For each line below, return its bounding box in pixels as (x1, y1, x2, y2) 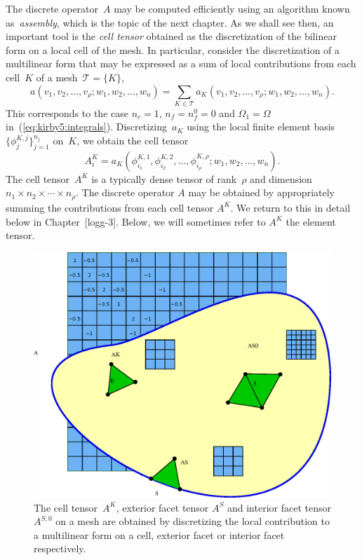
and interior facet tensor (227, 500, 331, 514)
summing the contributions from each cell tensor (6, 200, 214, 214)
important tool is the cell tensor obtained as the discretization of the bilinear (6, 29, 337, 43)
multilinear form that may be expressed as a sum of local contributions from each (6, 56, 356, 71)
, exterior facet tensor (116, 500, 209, 514)
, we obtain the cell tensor (76, 133, 189, 148)
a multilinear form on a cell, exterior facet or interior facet (34, 527, 285, 542)
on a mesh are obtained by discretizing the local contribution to (55, 514, 330, 528)
